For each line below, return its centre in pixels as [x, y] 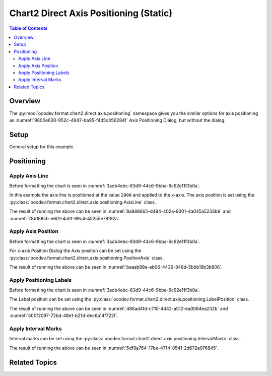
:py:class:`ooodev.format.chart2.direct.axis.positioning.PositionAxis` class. [86, 258]
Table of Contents [28, 28]
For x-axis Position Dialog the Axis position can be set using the [75, 251]
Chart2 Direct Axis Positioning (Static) [91, 13]
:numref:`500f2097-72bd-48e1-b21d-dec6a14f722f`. [64, 316]
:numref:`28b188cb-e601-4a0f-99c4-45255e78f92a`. [65, 218]
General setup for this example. [42, 147]
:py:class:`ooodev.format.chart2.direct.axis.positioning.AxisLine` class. [83, 202]
